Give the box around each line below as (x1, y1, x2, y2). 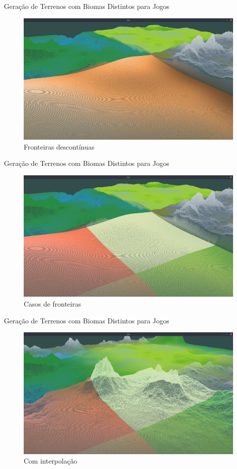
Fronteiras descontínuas (24, 141, 95, 152)
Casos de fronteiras (24, 299, 81, 309)
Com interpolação (24, 456, 78, 466)
